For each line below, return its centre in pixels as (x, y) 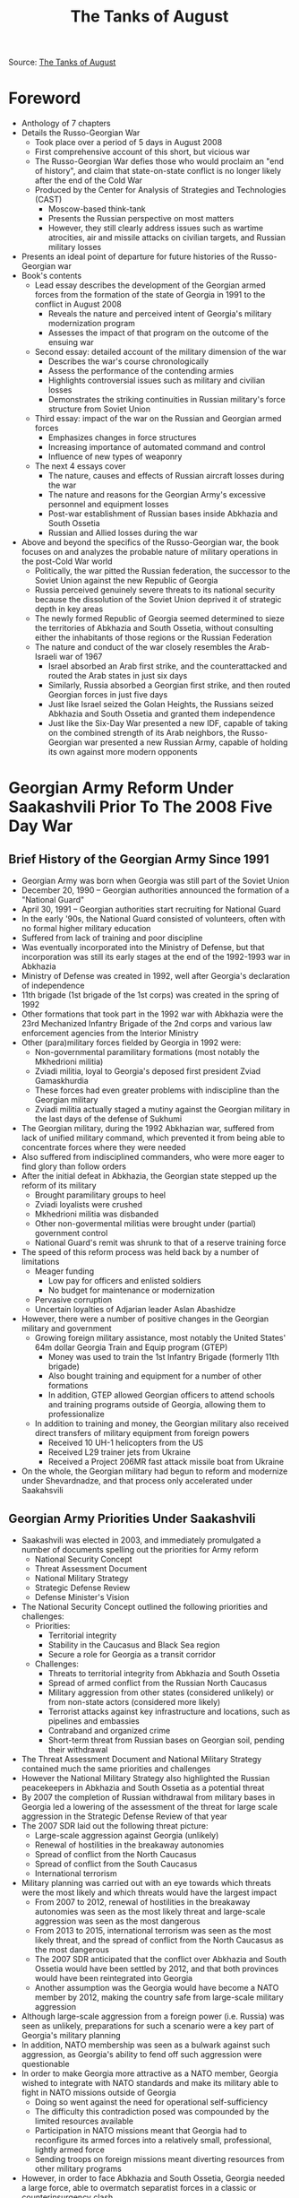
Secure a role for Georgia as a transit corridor (132, 1654)
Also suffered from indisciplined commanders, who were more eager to (153, 1157)
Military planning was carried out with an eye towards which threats (146, 1882)
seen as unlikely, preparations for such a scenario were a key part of (148, 2025)
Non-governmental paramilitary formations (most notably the (147, 1052)
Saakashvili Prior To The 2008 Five (141, 807)
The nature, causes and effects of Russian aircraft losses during (166, 476)
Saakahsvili (42, 1491)
